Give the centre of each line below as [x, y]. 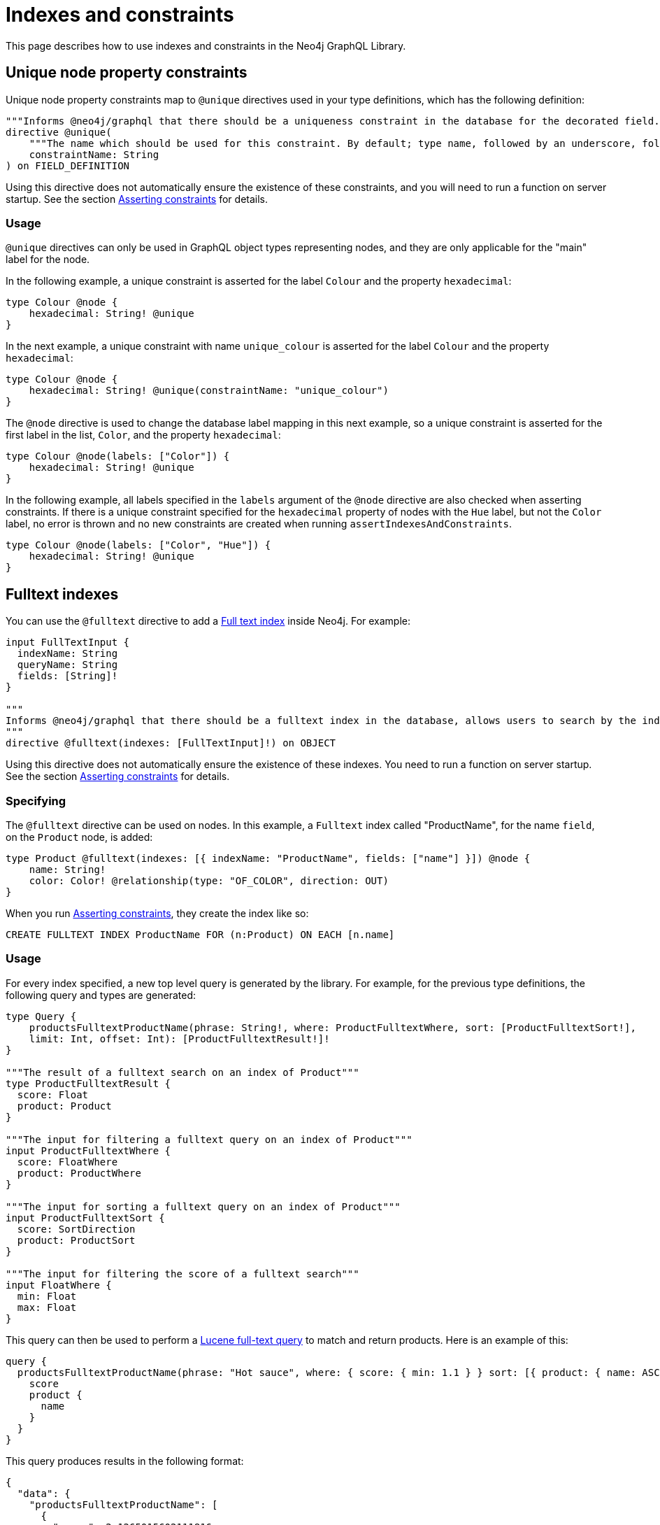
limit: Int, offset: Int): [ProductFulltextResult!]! [179, 1038]
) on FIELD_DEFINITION [68, 165]
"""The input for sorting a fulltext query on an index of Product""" [203, 1206]
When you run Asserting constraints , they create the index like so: [157, 913]
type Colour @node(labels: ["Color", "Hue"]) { [138, 545]
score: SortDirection [76, 1229]
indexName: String [67, 654]
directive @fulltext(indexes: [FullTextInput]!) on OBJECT [171, 743]
